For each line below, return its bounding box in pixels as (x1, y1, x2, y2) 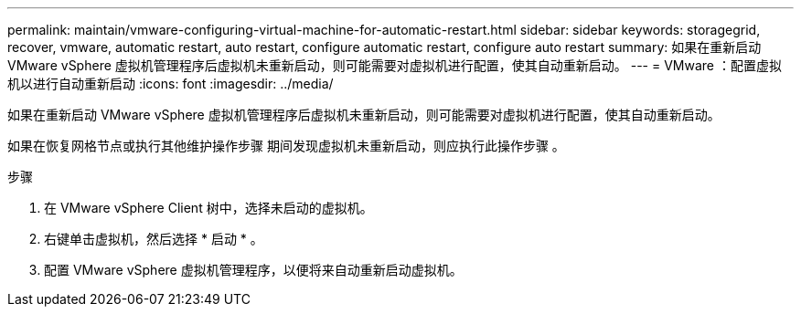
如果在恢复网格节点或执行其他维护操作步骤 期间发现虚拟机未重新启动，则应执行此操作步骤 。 (7, 138, 565, 153)
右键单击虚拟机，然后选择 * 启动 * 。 (44, 231, 263, 246)
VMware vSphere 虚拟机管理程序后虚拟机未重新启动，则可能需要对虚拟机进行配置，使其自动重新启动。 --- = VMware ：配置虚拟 (7, 58, 782, 73)
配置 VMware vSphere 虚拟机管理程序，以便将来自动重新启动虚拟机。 (44, 262, 463, 277)
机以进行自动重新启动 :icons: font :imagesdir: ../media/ (7, 76, 334, 91)
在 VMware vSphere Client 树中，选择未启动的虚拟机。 (44, 200, 373, 215)
